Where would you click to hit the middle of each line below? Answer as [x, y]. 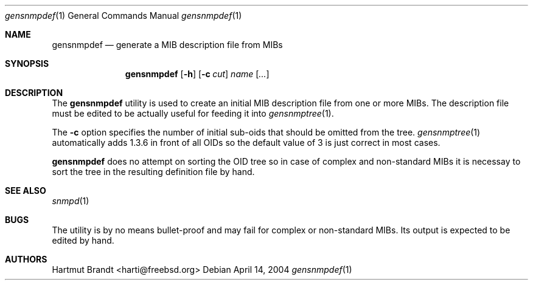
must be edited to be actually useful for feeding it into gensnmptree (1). [193, 113]
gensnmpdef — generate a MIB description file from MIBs [167, 45]
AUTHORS [26, 259]
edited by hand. [83, 240]
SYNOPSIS [27, 64]
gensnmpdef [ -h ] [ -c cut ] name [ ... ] [197, 74]
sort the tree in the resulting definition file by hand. [153, 172]
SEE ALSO [26, 191]
